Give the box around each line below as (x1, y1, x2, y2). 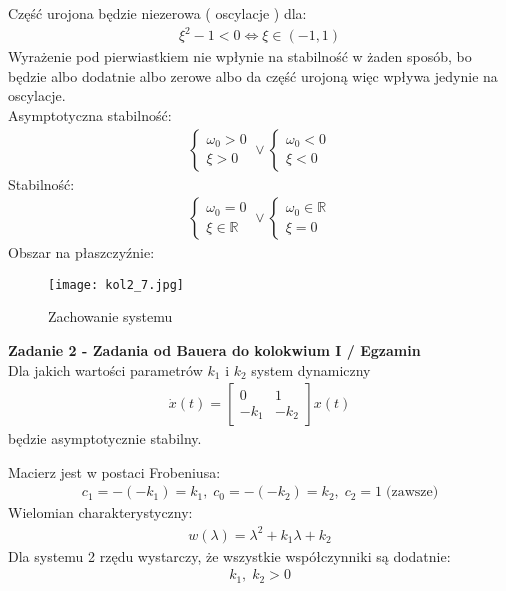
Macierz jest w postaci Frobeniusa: (8, 461, 221, 482)
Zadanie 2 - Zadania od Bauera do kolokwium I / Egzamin (8, 340, 421, 360)
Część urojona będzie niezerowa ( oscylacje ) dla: (8, 3, 307, 23)
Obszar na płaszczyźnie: (8, 242, 155, 263)
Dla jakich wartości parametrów (8, 359, 203, 380)
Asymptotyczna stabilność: (8, 104, 172, 125)
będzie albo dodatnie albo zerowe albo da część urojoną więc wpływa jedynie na (8, 65, 498, 86)
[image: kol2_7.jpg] (48, 277, 185, 292)
